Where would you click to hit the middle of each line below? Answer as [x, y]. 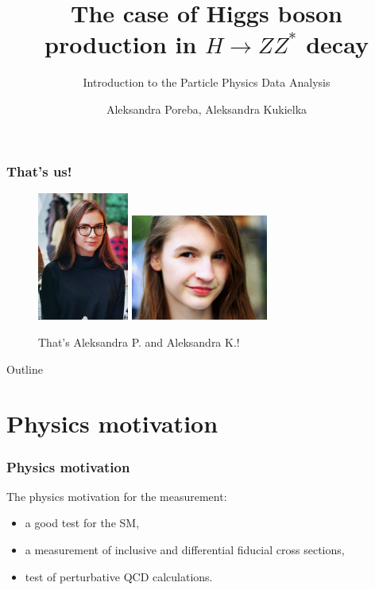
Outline [25, 369]
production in [121, 44]
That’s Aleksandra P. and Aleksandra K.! [139, 342]
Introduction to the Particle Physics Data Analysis [207, 82]
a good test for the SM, [82, 523]
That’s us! [39, 171]
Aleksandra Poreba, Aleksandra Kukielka [207, 109]
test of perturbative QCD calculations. [119, 576]
